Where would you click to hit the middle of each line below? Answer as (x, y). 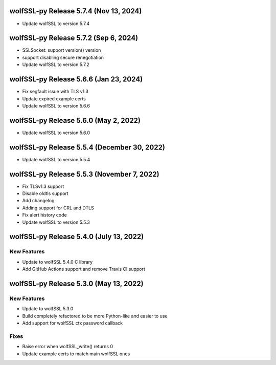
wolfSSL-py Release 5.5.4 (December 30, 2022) (87, 147)
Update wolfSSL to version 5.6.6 (56, 105)
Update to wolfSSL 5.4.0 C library (57, 262)
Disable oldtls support (45, 194)
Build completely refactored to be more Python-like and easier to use (95, 316)
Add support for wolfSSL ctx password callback (73, 323)
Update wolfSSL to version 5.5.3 (56, 222)
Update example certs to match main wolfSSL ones (76, 354)
